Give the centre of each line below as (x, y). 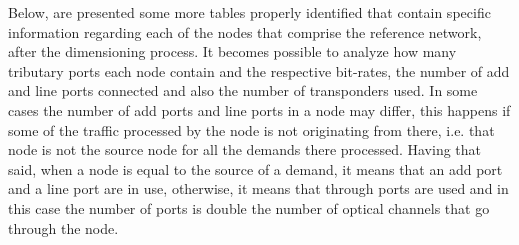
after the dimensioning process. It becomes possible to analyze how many (232, 51)
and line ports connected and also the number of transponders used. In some (243, 90)
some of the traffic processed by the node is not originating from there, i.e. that (251, 129)
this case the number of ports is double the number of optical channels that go (249, 207)
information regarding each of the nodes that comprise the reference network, (245, 31)
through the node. (63, 227)
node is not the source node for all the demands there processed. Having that (245, 149)
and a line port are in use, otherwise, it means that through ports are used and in (258, 188)
